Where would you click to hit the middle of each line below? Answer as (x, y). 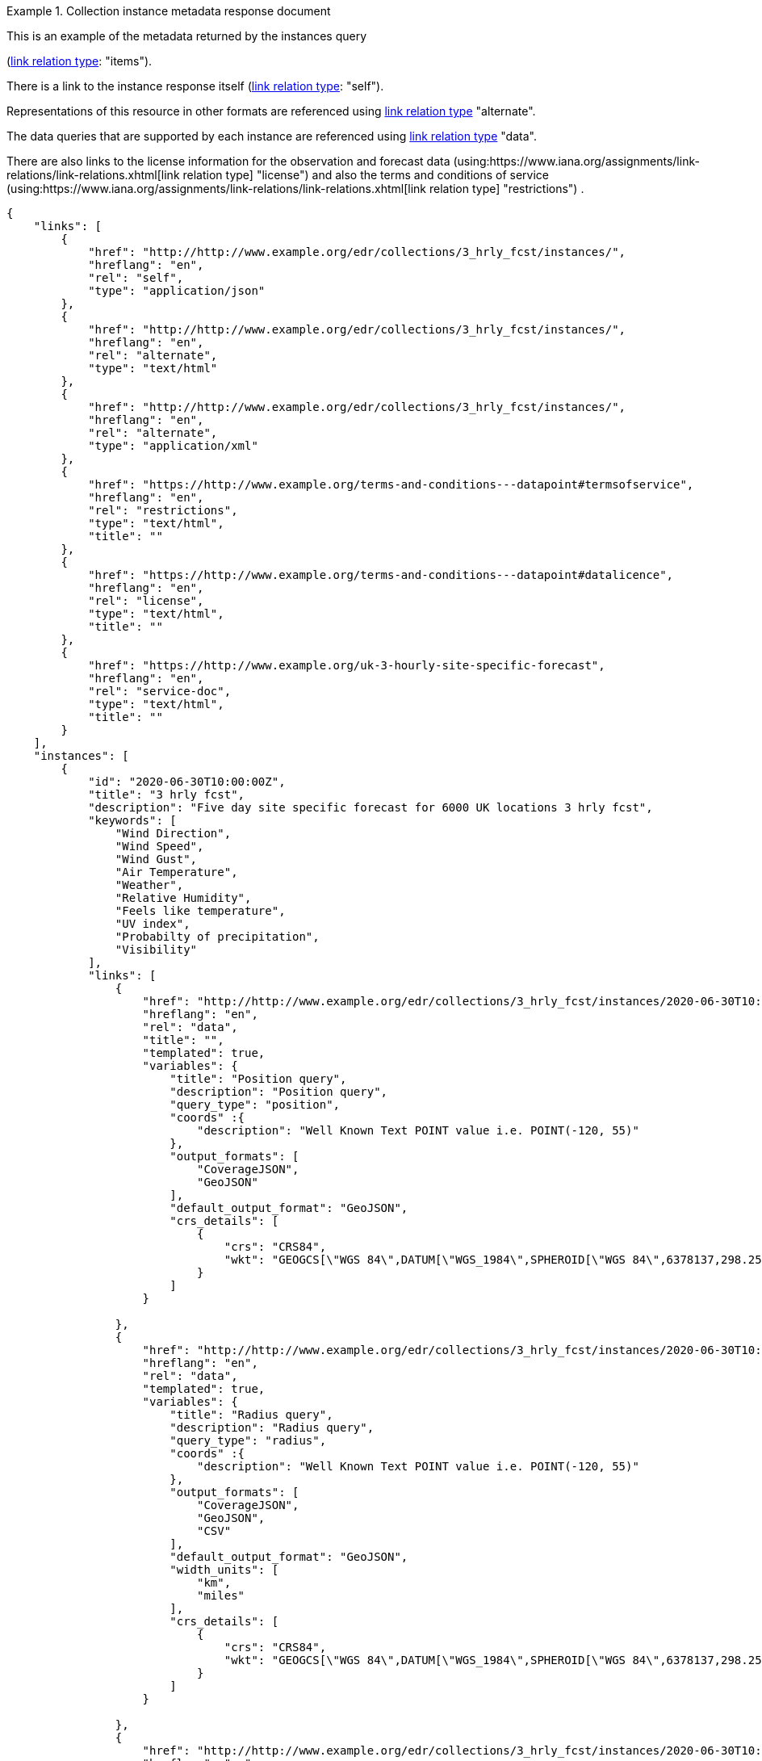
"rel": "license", (146, 601)
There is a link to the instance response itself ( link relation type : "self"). (195, 86)
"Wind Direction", (173, 833)
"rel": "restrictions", (163, 510)
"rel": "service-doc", (160, 691)
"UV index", (153, 924)
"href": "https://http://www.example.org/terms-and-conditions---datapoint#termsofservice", (391, 484)
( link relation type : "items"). (80, 61)
